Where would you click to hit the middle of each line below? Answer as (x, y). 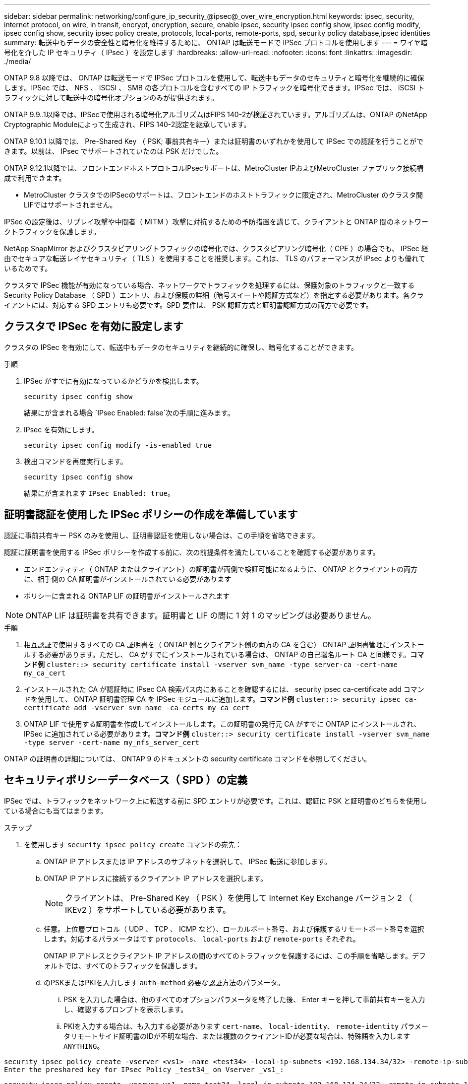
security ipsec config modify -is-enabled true (118, 445)
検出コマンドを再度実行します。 (76, 461)
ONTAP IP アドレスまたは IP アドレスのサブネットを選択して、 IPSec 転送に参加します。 (188, 861)
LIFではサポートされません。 (70, 205)
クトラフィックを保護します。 (52, 232)
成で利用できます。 (35, 178)
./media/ (18, 61)
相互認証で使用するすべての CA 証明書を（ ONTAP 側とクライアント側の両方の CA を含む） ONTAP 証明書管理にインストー (224, 644)
